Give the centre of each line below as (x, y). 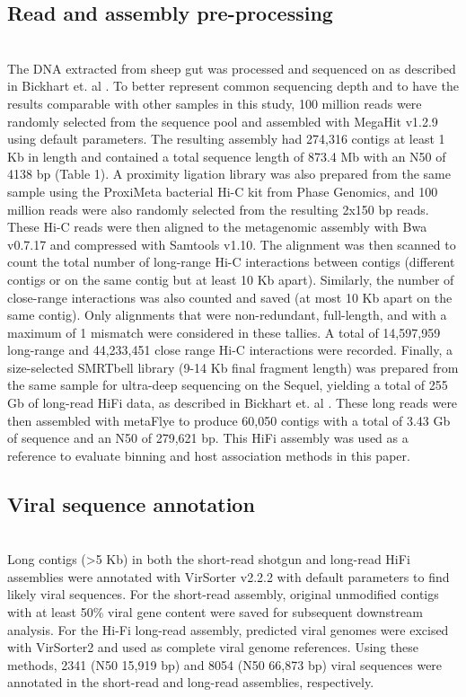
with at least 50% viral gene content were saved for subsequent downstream (215, 612)
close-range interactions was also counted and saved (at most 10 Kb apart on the (230, 297)
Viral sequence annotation (131, 503)
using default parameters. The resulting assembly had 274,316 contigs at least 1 (226, 139)
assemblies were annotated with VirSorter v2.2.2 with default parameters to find (229, 576)
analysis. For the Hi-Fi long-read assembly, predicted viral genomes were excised (228, 629)
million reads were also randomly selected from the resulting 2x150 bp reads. (218, 209)
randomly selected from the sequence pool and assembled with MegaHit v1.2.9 (223, 121)
